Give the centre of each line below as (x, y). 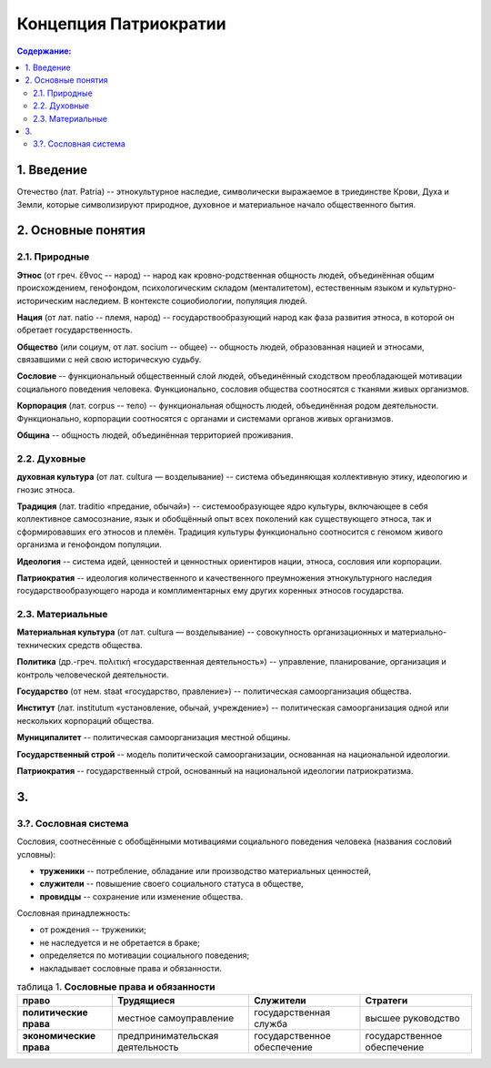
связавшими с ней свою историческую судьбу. (109, 360)
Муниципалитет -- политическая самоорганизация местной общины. (154, 737)
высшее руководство (413, 1018)
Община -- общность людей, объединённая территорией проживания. (155, 435)
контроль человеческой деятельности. (93, 675)
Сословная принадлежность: (74, 913)
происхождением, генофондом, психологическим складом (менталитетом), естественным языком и (214, 288)
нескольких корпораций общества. (85, 720)
